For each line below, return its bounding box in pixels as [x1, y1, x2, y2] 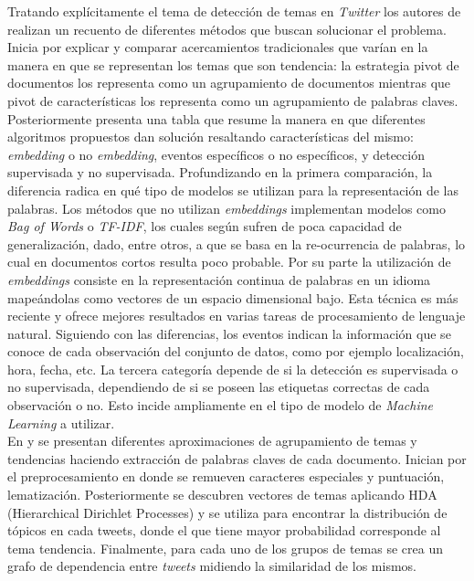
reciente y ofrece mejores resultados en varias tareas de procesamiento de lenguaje [7, 306, 466, 325]
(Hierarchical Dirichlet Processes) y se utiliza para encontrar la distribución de [7, 502, 448, 522]
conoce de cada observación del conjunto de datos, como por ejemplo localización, [7, 342, 464, 361]
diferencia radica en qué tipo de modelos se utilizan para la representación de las [7, 180, 458, 199]
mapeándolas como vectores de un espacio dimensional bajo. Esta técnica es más [7, 288, 458, 307]
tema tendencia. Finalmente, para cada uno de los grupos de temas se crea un [7, 538, 443, 557]
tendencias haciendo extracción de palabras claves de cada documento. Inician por [7, 449, 467, 468]
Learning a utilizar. [7, 413, 115, 432]
